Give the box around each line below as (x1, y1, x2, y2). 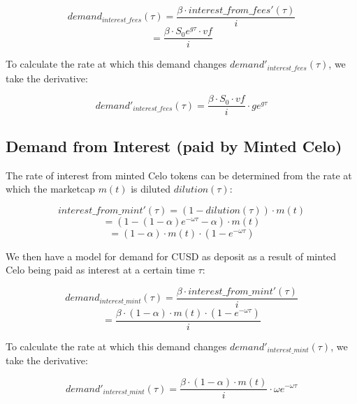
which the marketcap (6, 181, 95, 196)
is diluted (131, 181, 170, 196)
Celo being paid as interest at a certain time (6, 262, 195, 277)
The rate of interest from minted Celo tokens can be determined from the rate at (6, 167, 352, 182)
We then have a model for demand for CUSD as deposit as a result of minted (6, 248, 337, 263)
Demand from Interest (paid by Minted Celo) (6, 135, 342, 156)
